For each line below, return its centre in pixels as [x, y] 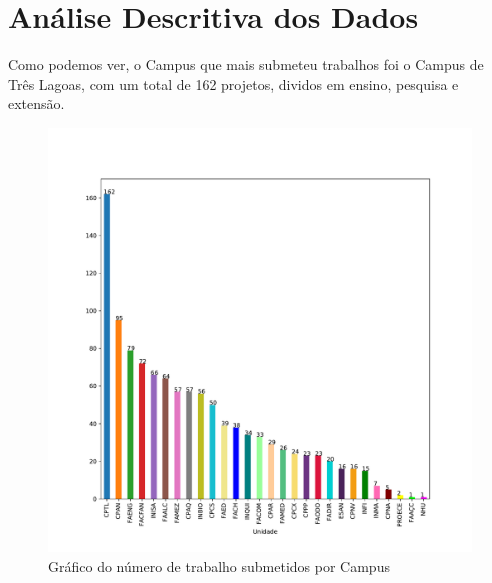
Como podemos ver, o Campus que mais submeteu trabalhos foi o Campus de [246, 64]
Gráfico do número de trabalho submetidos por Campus [219, 565]
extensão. [36, 103]
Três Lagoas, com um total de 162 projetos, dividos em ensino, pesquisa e [233, 83]
